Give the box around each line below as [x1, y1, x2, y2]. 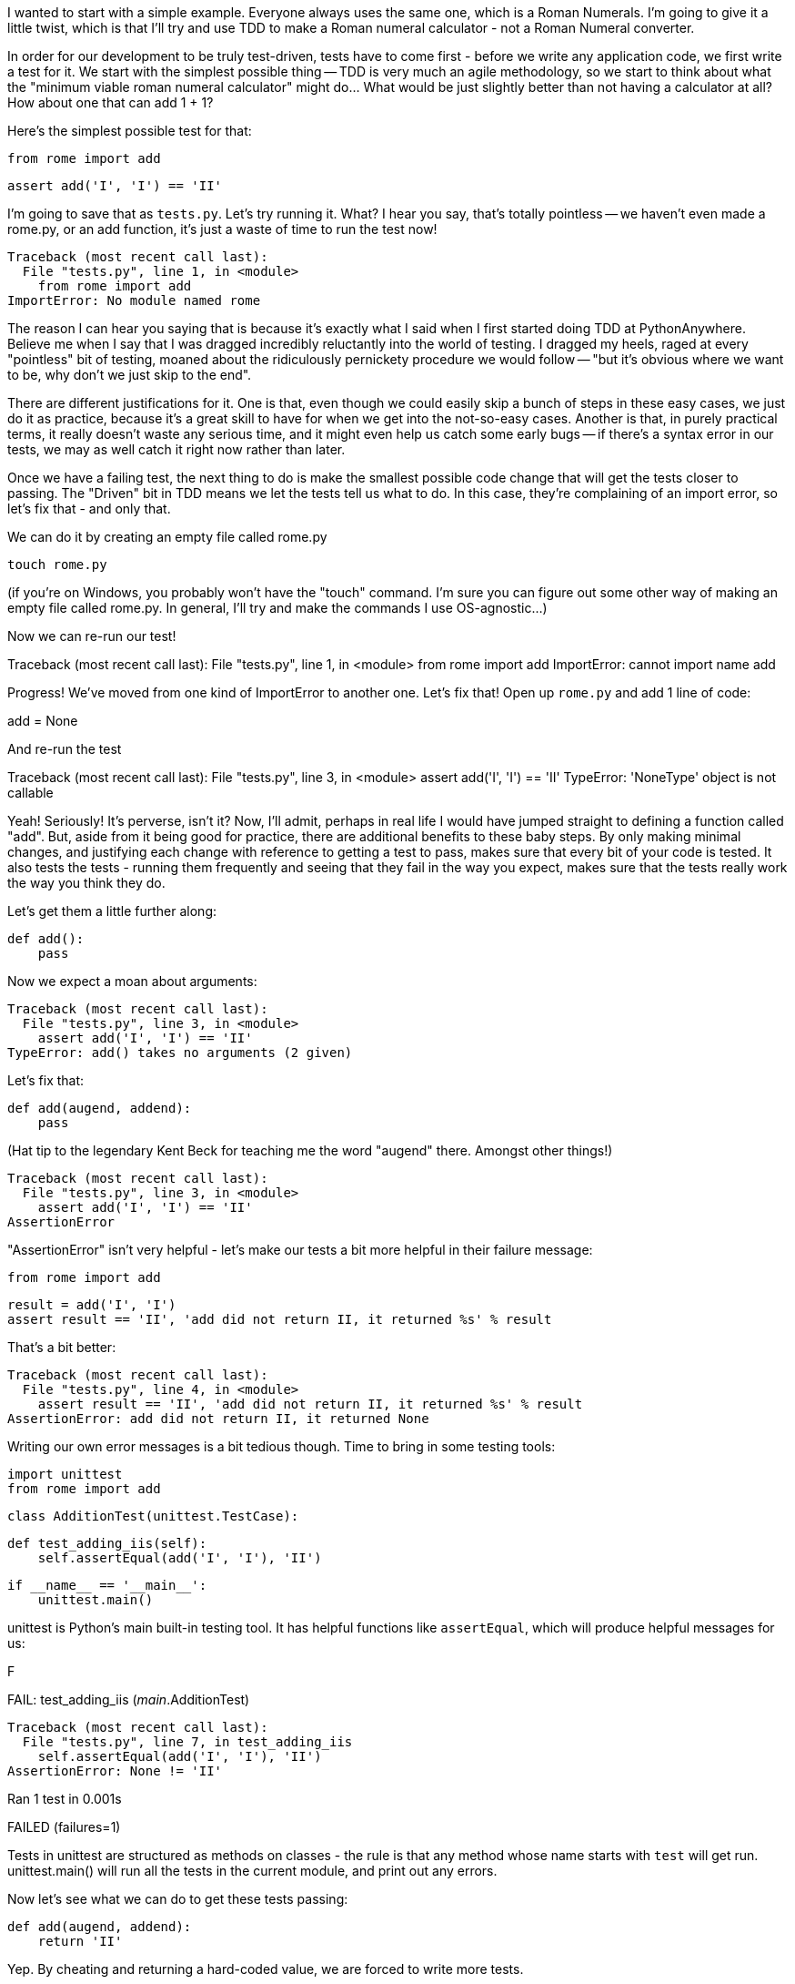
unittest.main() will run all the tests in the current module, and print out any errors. [7, 1863, 498, 1878]
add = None [7, 713, 78, 728]
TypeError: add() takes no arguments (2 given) [7, 1045, 353, 1060]
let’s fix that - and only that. [7, 501, 171, 516]
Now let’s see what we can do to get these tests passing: [7, 1891, 348, 1907]
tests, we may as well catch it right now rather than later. [7, 442, 346, 457]
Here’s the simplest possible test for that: [7, 123, 252, 138]
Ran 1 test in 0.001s [7, 1791, 122, 1806]
